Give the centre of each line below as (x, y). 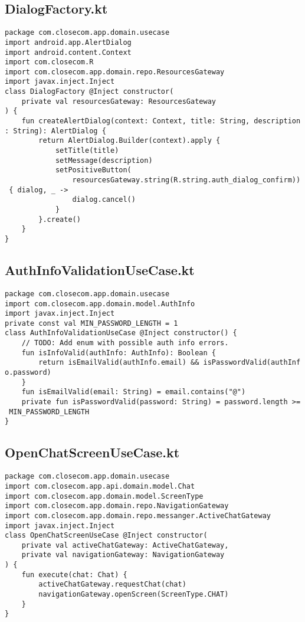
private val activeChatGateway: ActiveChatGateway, (125, 545)
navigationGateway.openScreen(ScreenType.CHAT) (134, 595)
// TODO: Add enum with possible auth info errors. (125, 343)
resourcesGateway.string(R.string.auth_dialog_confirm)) (186, 180)
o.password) (28, 373)
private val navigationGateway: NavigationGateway (123, 555)
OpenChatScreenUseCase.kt (92, 452)
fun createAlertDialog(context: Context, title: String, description (161, 121)
